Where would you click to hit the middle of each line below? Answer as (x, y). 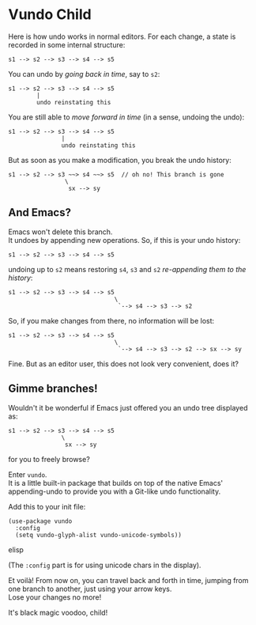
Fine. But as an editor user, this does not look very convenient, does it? (124, 364)
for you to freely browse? (49, 459)
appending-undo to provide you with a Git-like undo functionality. (115, 491)
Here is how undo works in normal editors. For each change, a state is (122, 36)
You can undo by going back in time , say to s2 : (84, 74)
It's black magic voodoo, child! (58, 612)
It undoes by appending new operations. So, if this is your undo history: (124, 240)
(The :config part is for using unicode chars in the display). (105, 565)
